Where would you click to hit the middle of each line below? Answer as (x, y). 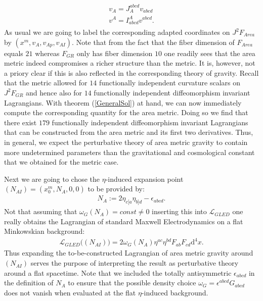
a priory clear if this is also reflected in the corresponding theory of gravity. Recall (131, 72)
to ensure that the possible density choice (132, 283)
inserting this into (179, 211)
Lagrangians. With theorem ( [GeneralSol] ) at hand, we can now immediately (123, 102)
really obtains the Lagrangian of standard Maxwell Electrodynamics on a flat (124, 221)
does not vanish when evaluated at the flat (70, 292)
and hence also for (54, 92)
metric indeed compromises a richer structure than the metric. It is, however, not (130, 63)
